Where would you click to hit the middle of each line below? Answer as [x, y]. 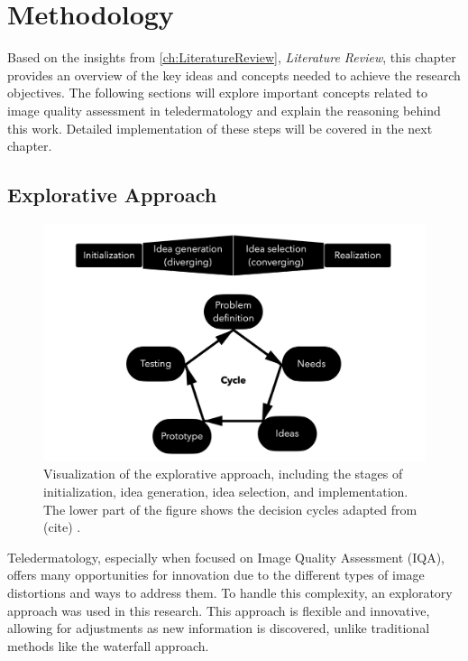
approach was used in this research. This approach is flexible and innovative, [219, 610]
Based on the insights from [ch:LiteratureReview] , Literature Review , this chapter [232, 57]
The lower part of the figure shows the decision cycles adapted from [230, 509]
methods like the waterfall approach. [108, 645]
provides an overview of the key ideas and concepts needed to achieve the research [234, 74]
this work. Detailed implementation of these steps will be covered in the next [220, 128]
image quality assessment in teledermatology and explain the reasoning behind [224, 110]
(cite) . [62, 527]
